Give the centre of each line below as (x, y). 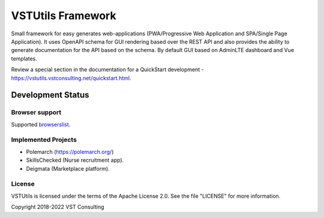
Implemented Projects (44, 140)
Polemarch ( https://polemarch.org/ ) (70, 152)
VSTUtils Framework (64, 16)
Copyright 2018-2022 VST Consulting (58, 207)
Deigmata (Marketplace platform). (68, 168)
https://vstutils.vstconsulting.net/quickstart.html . (71, 78)
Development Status (50, 95)
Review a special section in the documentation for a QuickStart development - (107, 69)
